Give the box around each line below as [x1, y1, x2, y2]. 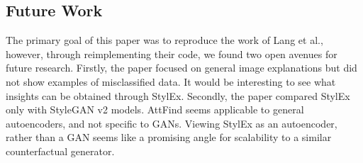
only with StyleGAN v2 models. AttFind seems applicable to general [6, 102, 304, 117]
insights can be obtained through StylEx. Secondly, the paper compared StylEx [6, 88, 350, 103]
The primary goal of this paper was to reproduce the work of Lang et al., [6, 33, 323, 47]
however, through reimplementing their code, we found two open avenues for [6, 46, 337, 61]
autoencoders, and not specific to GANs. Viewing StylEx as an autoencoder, [6, 116, 337, 130]
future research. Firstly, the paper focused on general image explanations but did [6, 60, 357, 75]
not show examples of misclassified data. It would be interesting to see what [6, 74, 336, 89]
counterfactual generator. [6, 143, 115, 158]
